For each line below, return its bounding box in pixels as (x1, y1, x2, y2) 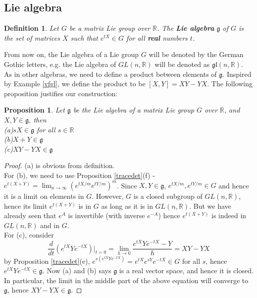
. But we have (189, 200, 231, 211)
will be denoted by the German (149, 49, 244, 60)
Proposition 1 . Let (4, 105, 65, 115)
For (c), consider (4, 230, 54, 240)
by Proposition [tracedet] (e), (4, 255, 90, 266)
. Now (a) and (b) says (42, 265, 111, 276)
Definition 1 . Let (4, 23, 59, 33)
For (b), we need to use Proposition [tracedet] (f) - (4, 170, 155, 180)
